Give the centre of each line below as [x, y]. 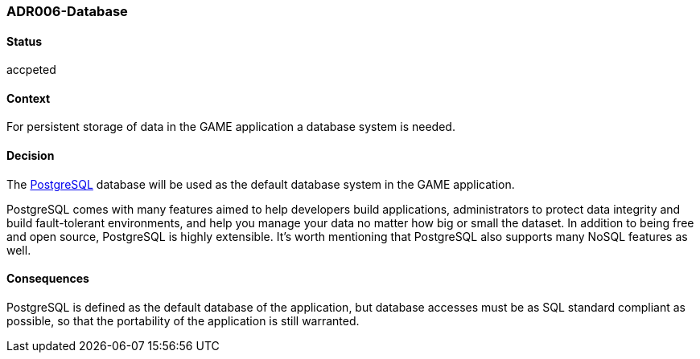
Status [25, 41]
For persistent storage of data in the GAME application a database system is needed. [231, 127]
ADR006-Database [67, 11]
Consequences [48, 279]
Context [29, 98]
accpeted [31, 70]
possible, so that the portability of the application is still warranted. [183, 320]
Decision [31, 156]
